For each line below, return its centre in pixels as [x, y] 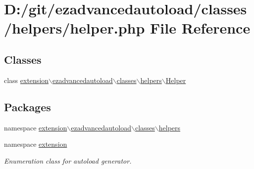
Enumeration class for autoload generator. [68, 160]
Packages [27, 106]
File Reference [200, 28]
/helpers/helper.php [75, 28]
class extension [26, 80]
